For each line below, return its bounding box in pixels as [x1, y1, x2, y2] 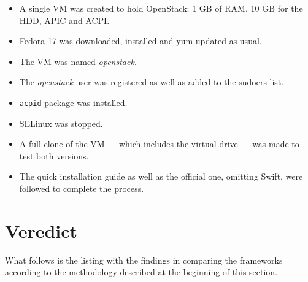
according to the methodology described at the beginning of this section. [5, 265, 278, 278]
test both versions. [19, 149, 89, 162]
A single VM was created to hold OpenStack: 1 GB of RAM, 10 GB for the [19, 2, 303, 14]
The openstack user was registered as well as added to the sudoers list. [19, 75, 284, 88]
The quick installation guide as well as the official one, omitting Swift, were [19, 170, 303, 183]
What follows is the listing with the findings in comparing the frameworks [5, 253, 283, 266]
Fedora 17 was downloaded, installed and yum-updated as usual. [19, 34, 262, 47]
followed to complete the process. [19, 182, 144, 194]
